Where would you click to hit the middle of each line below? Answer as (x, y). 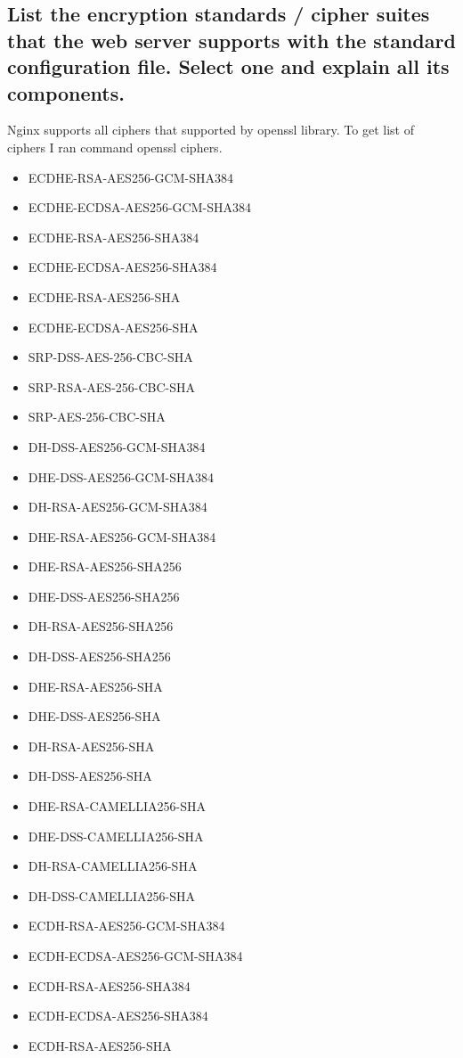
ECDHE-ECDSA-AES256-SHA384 (122, 267)
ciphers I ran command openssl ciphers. (115, 147)
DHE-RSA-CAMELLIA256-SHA (117, 806)
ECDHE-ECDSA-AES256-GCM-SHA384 (139, 207)
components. (66, 92)
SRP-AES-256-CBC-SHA (97, 417)
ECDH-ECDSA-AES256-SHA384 (118, 1016)
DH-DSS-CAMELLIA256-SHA (112, 895)
